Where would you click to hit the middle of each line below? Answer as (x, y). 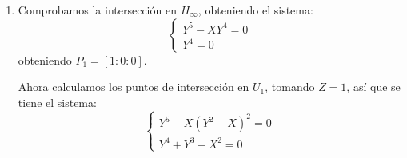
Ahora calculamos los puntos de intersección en (134, 87)
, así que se (373, 87)
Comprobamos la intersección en (97, 10)
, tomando (290, 87)
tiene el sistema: (57, 102)
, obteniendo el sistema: (255, 10)
